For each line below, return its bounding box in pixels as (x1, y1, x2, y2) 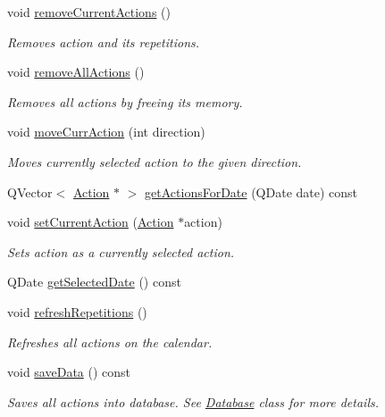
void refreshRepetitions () (7, 302, 147, 321)
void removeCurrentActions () (7, 3, 171, 21)
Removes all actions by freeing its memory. (7, 92, 243, 111)
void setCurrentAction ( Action (7, 213, 174, 231)
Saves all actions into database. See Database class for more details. (7, 392, 380, 411)
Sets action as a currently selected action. (7, 242, 235, 261)
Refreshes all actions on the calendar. (7, 332, 213, 351)
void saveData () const (7, 363, 131, 381)
